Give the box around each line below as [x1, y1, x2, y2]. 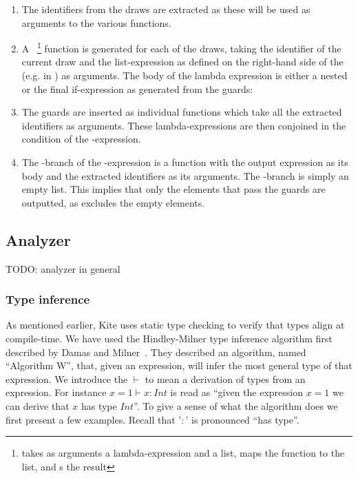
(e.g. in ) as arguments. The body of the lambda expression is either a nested [21, 68, 348, 83]
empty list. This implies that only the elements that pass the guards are [21, 182, 326, 196]
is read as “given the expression [170, 385, 304, 399]
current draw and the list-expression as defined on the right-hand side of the [21, 54, 344, 69]
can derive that [6, 398, 70, 413]
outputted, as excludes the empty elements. [21, 195, 205, 209]
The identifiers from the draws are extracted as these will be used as [21, 2, 310, 16]
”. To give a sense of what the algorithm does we [134, 398, 338, 413]
